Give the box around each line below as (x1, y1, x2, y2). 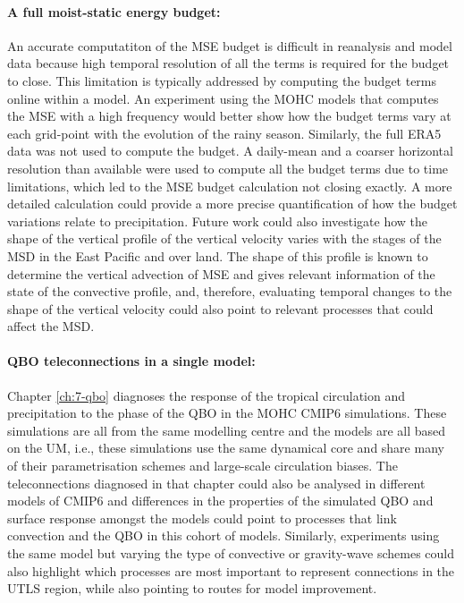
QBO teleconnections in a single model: (7, 352, 256, 370)
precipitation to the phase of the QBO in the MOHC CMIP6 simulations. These (7, 403, 447, 422)
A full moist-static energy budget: (7, 2, 221, 21)
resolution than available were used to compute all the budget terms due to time (7, 158, 449, 177)
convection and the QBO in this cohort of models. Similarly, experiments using (7, 526, 440, 545)
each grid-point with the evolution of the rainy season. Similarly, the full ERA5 (7, 123, 442, 142)
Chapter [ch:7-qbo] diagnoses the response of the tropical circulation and (7, 386, 406, 404)
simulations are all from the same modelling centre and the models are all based (7, 420, 446, 439)
